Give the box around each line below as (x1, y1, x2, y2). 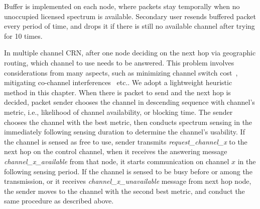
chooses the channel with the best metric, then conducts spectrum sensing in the (4, 116, 252, 127)
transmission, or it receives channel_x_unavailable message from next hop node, (4, 176, 251, 186)
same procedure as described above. (4, 195, 114, 206)
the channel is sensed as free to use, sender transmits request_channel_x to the (4, 136, 247, 147)
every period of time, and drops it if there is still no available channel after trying (4, 21, 255, 31)
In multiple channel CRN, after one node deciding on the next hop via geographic (4, 47, 256, 58)
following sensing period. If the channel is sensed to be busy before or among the (4, 166, 252, 176)
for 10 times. (4, 30, 43, 41)
